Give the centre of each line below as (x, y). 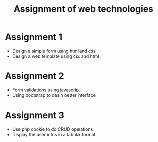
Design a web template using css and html (56, 56)
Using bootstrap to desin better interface (54, 95)
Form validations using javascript (46, 90)
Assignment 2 (35, 76)
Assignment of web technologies (83, 9)
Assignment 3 (35, 115)
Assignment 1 (34, 37)
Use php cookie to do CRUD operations (53, 129)
